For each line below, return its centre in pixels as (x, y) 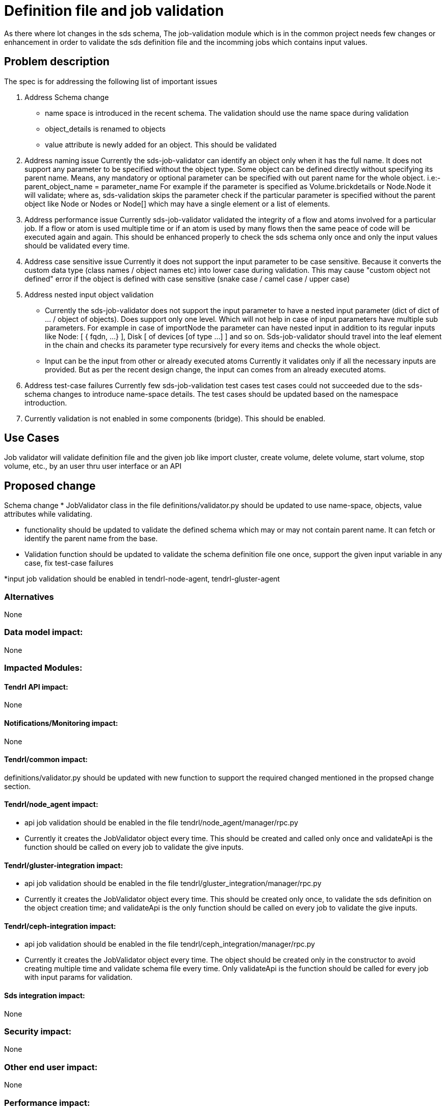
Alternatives (29, 597)
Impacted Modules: (43, 668)
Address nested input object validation (89, 294)
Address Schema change (67, 97)
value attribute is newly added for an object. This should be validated (161, 144)
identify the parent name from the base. (91, 539)
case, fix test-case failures (69, 563)
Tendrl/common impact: (46, 760)
